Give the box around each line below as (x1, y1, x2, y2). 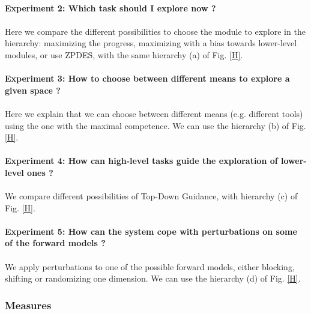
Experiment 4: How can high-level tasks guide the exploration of (5, 154, 278, 167)
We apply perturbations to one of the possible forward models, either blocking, (5, 260, 295, 273)
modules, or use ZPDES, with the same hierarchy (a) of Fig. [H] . (5, 48, 243, 61)
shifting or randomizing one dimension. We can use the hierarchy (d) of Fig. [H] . (5, 272, 301, 285)
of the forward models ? (5, 237, 106, 249)
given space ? (5, 83, 61, 96)
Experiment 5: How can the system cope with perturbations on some (5, 225, 297, 237)
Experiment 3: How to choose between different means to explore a (5, 72, 290, 85)
